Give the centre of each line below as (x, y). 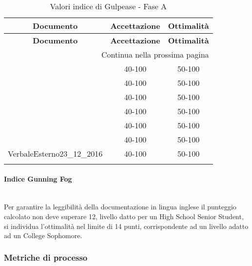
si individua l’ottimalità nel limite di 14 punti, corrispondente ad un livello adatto (126, 226)
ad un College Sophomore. (43, 235)
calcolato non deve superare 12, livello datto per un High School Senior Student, (124, 216)
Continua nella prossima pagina (155, 54)
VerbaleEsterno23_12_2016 (55, 153)
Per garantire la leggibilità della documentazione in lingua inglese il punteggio (120, 207)
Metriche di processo (46, 257)
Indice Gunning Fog (38, 178)
